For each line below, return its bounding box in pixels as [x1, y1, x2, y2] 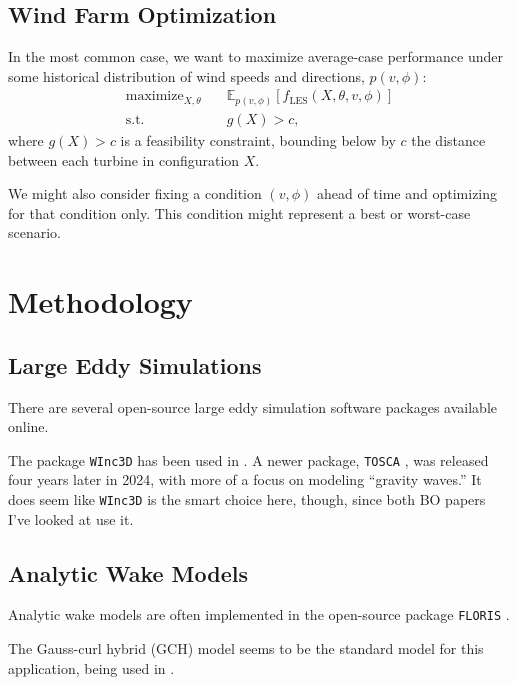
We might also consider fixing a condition [8, 183, 262, 204]
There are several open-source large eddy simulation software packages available [8, 396, 498, 417]
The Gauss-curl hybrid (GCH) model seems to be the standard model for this [8, 638, 484, 659]
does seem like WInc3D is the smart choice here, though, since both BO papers [8, 488, 486, 509]
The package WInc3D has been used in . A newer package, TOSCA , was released [8, 449, 489, 470]
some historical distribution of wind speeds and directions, [8, 65, 365, 86]
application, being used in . [8, 657, 175, 678]
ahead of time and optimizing [316, 183, 498, 204]
